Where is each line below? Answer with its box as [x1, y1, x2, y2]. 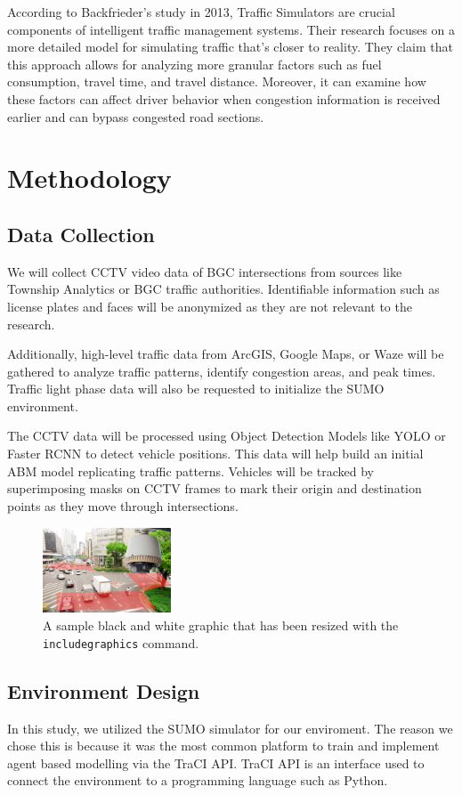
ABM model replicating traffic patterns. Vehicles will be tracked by [7, 461, 374, 480]
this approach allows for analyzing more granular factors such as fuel [7, 54, 382, 73]
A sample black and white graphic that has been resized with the [43, 616, 399, 635]
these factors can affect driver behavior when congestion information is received [7, 89, 441, 108]
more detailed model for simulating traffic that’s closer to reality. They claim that [7, 37, 453, 56]
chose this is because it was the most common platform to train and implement [7, 736, 440, 755]
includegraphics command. [43, 633, 199, 652]
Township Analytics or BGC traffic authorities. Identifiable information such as [7, 280, 440, 298]
